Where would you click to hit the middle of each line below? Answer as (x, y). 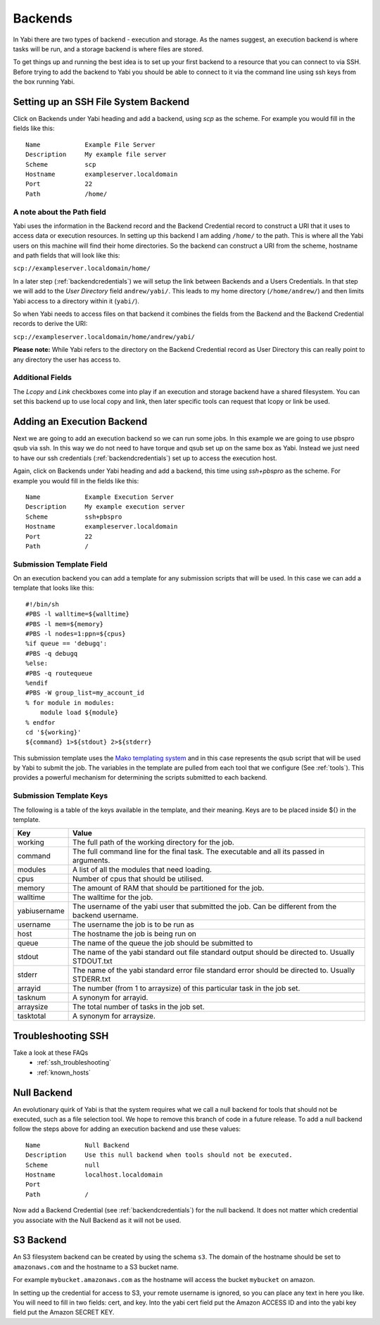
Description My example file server (96, 154)
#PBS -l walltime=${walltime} (78, 614)
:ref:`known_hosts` (64, 1072)
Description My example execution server (106, 507)
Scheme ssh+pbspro (74, 516)
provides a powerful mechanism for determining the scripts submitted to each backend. (140, 778)
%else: (37, 664)
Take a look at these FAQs (51, 1053)
